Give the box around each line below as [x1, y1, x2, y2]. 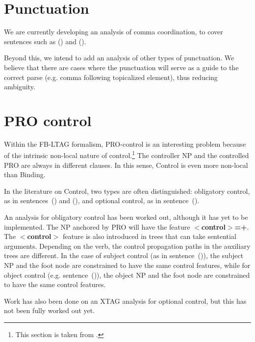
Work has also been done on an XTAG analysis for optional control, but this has [4, 295, 247, 306]
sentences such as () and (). [4, 36, 86, 46]
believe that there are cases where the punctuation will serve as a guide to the [4, 62, 239, 72]
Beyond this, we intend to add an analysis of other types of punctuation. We [4, 53, 234, 63]
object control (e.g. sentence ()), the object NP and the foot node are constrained [4, 269, 250, 280]
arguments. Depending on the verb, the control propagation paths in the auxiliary [4, 240, 251, 251]
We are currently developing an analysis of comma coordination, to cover [4, 26, 223, 37]
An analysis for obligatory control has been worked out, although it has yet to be [4, 212, 248, 222]
